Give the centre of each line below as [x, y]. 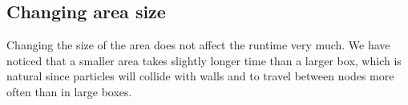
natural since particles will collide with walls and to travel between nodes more [200, 76]
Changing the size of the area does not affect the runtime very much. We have [198, 45]
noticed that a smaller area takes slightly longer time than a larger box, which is [204, 60]
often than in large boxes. [69, 91]
